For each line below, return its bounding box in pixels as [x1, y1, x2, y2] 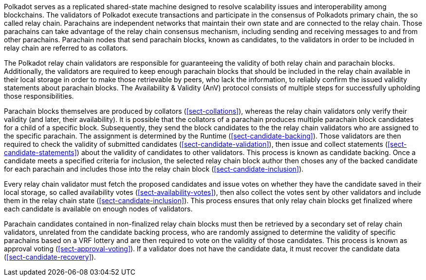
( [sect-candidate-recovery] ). [4, 253, 96, 261]
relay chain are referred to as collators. [4, 44, 128, 52]
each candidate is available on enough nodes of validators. [4, 205, 193, 213]
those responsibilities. [4, 92, 74, 100]
